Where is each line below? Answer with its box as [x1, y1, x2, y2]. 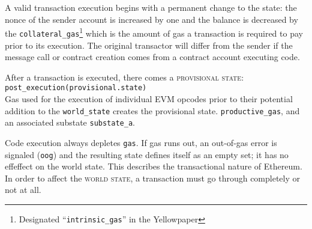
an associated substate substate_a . [5, 116, 135, 129]
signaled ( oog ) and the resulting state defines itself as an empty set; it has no [5, 148, 289, 160]
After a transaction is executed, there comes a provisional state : [5, 70, 244, 83]
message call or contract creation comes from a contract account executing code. [5, 50, 300, 63]
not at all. [5, 183, 41, 196]
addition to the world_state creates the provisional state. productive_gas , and [5, 104, 300, 117]
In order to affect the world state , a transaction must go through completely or [5, 171, 301, 184]
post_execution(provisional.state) [5, 84, 147, 93]
